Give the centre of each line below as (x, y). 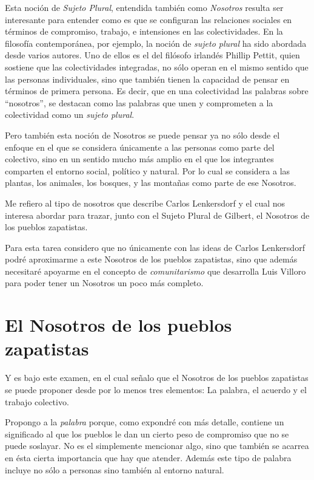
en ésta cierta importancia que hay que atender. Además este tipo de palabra (148, 457)
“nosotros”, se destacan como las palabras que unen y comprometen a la (139, 102)
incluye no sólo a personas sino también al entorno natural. (115, 469)
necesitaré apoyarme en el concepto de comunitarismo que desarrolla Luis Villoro (155, 271)
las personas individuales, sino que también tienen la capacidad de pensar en (147, 79)
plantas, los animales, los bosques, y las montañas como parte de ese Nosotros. (151, 183)
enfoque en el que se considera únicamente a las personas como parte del (140, 147)
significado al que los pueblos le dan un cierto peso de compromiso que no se (147, 434)
